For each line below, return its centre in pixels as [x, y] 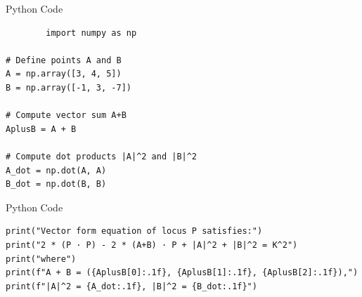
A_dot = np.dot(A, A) [56, 170]
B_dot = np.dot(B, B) [56, 184]
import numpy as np [91, 33]
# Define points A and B [64, 60]
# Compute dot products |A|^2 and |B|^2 [102, 156]
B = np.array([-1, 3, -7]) [69, 87]
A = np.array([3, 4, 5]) [64, 74]
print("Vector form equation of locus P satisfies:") [134, 231]
